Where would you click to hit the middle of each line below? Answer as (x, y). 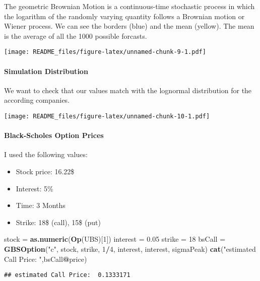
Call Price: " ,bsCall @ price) (46, 259)
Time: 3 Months (41, 205)
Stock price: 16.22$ (45, 171)
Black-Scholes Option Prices (54, 135)
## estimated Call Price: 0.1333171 (67, 275)
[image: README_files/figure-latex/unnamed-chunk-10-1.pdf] (107, 117)
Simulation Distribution (46, 71)
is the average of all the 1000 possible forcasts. (76, 36)
